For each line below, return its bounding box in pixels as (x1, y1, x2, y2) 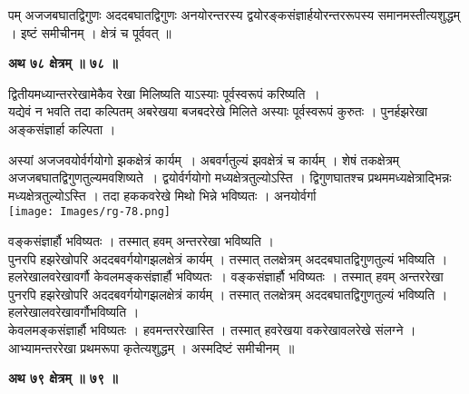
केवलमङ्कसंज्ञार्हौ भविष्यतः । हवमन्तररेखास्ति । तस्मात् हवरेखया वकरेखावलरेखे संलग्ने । (8, 320, 416, 339)
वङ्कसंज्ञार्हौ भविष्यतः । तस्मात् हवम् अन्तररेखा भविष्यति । (8, 231, 275, 250)
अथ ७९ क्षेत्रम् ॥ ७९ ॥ (8, 369, 118, 388)
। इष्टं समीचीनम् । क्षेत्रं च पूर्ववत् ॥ (8, 23, 171, 42)
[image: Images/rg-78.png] (8, 205, 171, 219)
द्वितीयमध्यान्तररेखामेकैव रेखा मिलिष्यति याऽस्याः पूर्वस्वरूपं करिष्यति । (8, 84, 320, 103)
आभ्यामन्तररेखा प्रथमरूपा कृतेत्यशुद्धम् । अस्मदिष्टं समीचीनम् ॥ (8, 338, 295, 357)
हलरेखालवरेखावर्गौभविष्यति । (8, 302, 140, 321)
